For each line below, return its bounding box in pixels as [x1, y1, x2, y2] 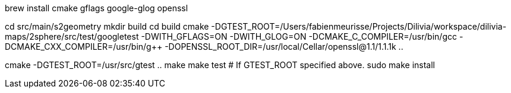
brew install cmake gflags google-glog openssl [5, 3, 188, 13]
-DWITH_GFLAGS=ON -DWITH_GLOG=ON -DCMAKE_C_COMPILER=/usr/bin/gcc [141, 31, 457, 41]
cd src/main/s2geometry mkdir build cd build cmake [5, 21, 209, 31]
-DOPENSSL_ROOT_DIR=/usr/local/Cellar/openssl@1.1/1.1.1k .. [165, 41, 403, 52]
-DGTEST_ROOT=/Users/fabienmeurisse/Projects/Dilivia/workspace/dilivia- [211, 21, 507, 31]
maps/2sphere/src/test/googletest [5, 31, 139, 41]
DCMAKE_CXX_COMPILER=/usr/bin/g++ [5, 41, 163, 52]
